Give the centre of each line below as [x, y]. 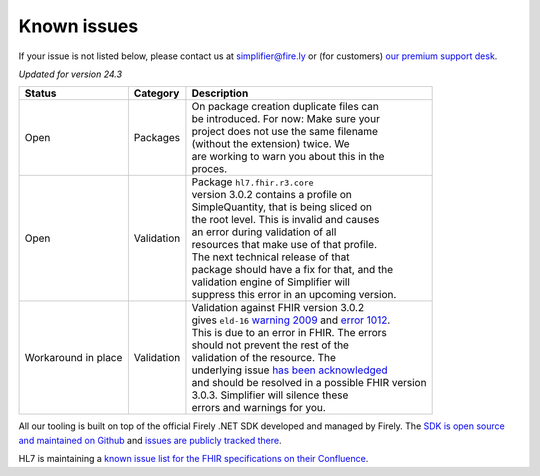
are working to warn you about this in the [288, 157]
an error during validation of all [264, 232]
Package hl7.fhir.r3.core [252, 182]
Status [40, 93]
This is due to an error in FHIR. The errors [289, 333]
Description [220, 93]
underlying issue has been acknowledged [290, 370]
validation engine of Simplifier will [270, 282]
